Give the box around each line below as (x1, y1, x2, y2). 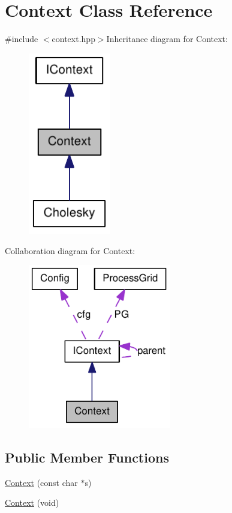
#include (5, 32, 38, 45)
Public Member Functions (5, 448, 169, 467)
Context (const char (5, 476, 78, 488)
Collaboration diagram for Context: (5, 244, 135, 256)
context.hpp (52, 32, 95, 45)
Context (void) (5, 496, 59, 509)
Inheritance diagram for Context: (106, 32, 228, 45)
